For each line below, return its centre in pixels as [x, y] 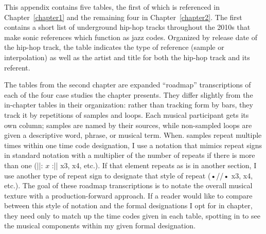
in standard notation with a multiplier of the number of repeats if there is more [130, 155]
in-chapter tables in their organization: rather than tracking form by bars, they [129, 105]
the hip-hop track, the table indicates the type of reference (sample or [114, 47]
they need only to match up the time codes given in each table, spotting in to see [132, 215]
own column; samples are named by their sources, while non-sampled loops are [128, 125]
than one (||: [24, 165]
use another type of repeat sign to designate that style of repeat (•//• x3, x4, [129, 175]
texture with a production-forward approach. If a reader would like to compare [128, 195]
